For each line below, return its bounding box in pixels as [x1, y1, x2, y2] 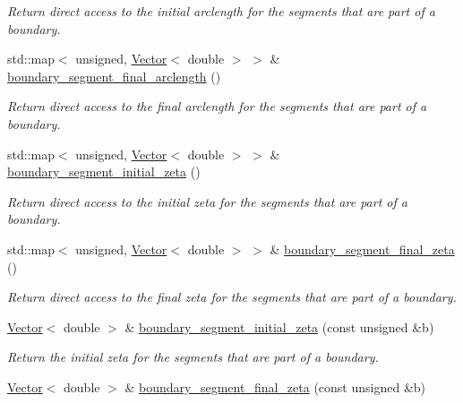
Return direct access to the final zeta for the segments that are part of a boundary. [7, 287, 457, 306]
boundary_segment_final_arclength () [7, 66, 221, 85]
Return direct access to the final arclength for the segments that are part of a [7, 97, 427, 116]
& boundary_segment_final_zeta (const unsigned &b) [124, 377, 426, 396]
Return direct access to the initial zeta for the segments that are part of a [7, 192, 407, 210]
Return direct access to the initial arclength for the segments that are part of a [7, 2, 435, 20]
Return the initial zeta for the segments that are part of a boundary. [7, 347, 379, 366]
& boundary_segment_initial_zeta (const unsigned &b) [124, 317, 434, 336]
